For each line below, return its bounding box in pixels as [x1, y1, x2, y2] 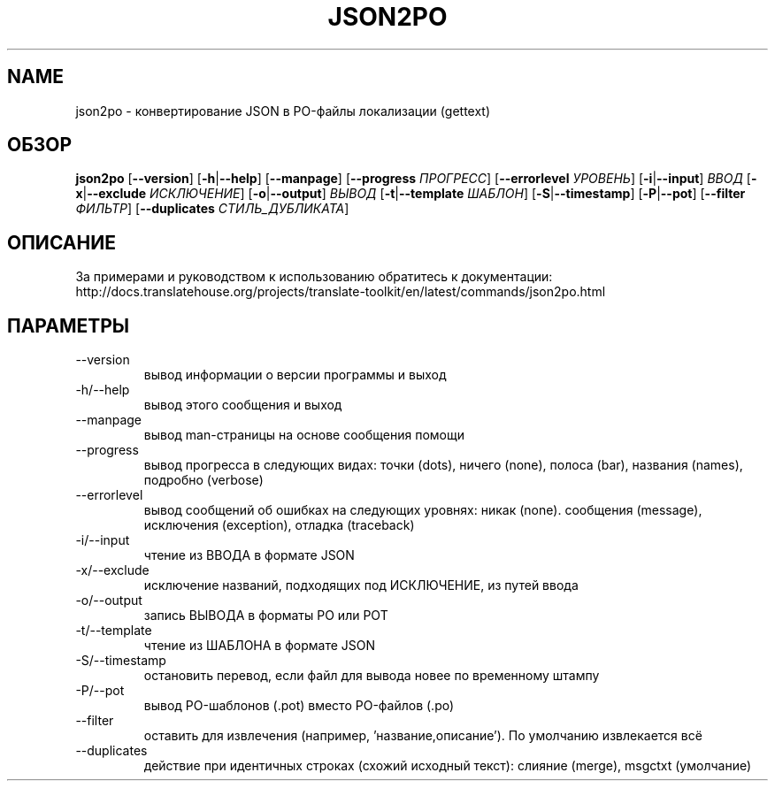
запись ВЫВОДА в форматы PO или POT [143, 608, 388, 624]
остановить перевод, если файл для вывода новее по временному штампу [143, 668, 600, 684]
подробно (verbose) [143, 472, 264, 488]
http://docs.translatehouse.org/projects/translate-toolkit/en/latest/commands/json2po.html [75, 284, 606, 300]
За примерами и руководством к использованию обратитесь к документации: [75, 269, 553, 285]
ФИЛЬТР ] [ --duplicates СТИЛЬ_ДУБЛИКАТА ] [75, 201, 349, 217]
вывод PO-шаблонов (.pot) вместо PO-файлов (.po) [143, 698, 455, 714]
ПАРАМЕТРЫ [7, 314, 130, 337]
